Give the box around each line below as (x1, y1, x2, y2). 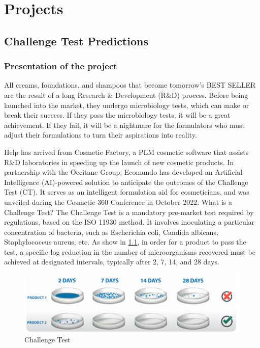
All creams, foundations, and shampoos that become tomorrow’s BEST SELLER (4, 79, 256, 90)
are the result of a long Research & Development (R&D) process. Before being (4, 89, 248, 100)
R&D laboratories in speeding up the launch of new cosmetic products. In (4, 156, 234, 167)
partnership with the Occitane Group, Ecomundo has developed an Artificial (4, 167, 243, 177)
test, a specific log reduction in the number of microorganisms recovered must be (4, 246, 255, 257)
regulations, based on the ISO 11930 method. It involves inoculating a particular (4, 217, 255, 227)
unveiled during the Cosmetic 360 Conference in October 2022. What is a (4, 196, 233, 207)
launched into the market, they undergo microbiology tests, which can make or (4, 99, 249, 110)
